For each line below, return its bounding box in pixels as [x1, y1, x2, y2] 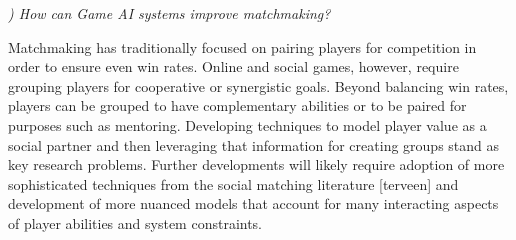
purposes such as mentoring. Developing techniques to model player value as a [8, 114, 487, 135]
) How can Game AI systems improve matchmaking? [8, 3, 331, 23]
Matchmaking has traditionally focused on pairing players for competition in [8, 36, 477, 57]
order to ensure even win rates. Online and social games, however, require [8, 56, 459, 77]
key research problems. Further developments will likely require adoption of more [8, 154, 505, 175]
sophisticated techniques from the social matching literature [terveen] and [8, 173, 459, 194]
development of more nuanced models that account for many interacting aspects [8, 193, 499, 214]
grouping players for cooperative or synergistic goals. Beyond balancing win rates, [8, 75, 509, 96]
